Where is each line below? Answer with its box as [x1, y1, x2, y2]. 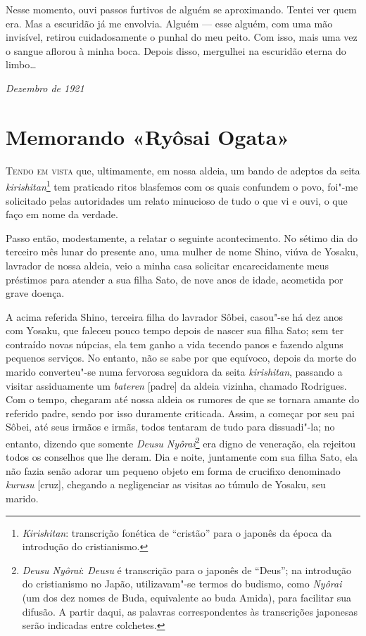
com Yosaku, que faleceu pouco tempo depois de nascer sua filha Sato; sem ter [6, 323, 344, 338]
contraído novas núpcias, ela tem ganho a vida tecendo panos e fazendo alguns [6, 336, 343, 351]
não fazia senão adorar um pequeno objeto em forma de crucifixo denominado [6, 463, 341, 478]
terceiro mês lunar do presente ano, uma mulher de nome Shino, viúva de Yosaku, [6, 244, 358, 259]
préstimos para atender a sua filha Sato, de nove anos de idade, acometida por [6, 272, 343, 286]
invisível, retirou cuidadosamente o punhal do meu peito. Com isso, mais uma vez [6, 30, 358, 44]
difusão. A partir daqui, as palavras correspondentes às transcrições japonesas [22, 604, 358, 618]
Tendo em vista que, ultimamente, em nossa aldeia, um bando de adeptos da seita [6, 163, 360, 177]
